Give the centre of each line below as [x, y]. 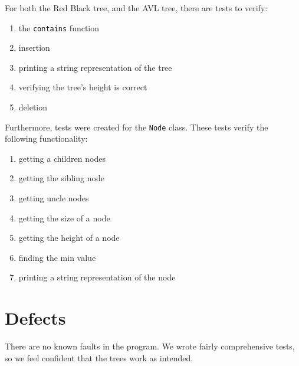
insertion [34, 48]
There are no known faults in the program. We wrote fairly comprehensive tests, [150, 346]
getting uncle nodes [54, 198]
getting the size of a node [64, 218]
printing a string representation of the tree [95, 67]
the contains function [59, 27]
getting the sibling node [61, 178]
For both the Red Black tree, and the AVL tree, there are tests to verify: [136, 8]
